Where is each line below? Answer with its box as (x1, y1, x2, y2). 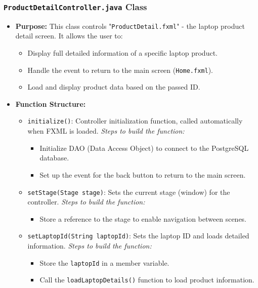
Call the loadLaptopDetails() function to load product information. (39, 274, 254, 285)
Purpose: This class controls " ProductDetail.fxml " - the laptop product (15, 20, 245, 31)
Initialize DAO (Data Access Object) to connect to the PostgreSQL (39, 142, 249, 153)
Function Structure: (15, 98, 86, 109)
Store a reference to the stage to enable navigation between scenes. (39, 213, 247, 224)
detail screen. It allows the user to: (15, 30, 123, 41)
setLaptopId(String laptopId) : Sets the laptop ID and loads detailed (27, 230, 249, 241)
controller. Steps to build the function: (27, 196, 145, 207)
